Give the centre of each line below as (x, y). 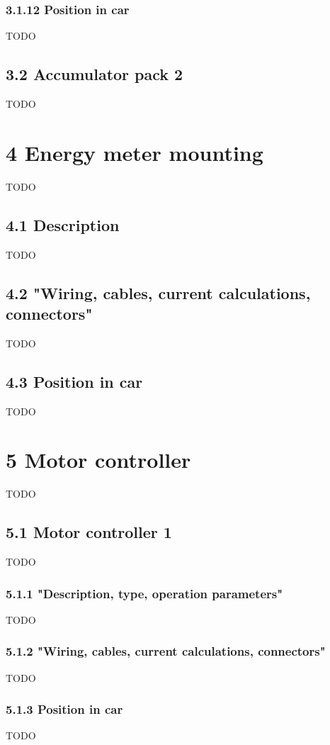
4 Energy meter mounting (135, 152)
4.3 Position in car (74, 381)
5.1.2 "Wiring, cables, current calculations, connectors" (166, 651)
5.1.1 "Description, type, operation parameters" (144, 593)
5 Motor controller (98, 460)
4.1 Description (63, 224)
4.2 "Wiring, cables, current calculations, (158, 292)
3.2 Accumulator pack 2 (95, 74)
